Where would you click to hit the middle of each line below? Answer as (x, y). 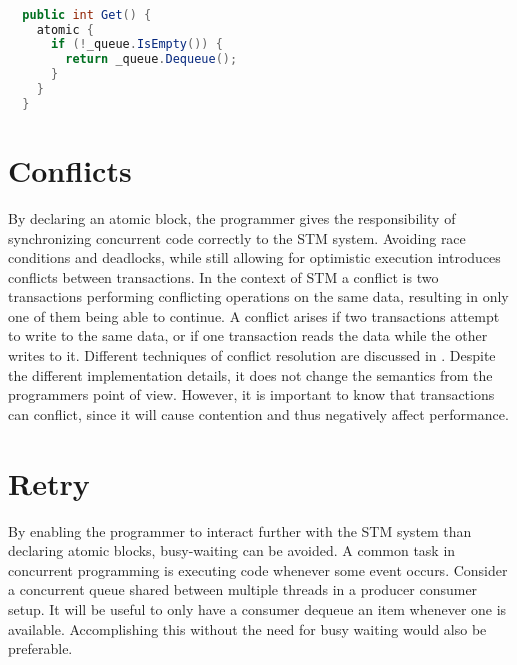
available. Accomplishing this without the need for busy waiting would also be (247, 628)
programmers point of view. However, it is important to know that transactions (251, 394)
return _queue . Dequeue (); (151, 59)
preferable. (40, 648)
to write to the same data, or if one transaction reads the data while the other (248, 335)
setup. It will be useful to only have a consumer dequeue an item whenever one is (257, 608)
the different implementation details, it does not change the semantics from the (250, 374)
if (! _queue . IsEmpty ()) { (136, 44)
